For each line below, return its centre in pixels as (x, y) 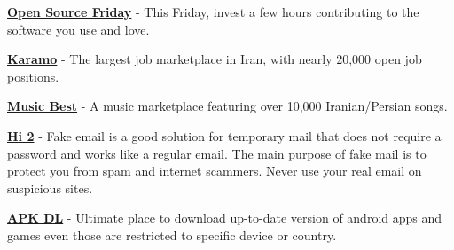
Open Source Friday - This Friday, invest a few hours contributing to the (213, 12)
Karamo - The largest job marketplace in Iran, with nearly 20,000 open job (215, 59)
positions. (33, 76)
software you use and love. (78, 29)
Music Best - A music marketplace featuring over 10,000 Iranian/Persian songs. (227, 106)
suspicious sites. (50, 187)
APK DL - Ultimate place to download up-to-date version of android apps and (225, 218)
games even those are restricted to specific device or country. (172, 234)
